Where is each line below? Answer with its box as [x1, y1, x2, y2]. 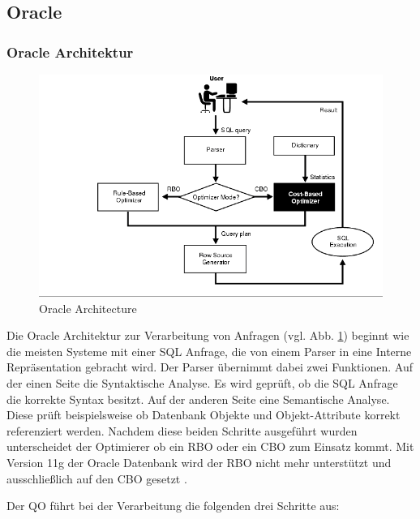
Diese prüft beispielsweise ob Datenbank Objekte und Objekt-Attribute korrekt [6, 406, 401, 423]
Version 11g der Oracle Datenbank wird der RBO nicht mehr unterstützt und [6, 453, 392, 470]
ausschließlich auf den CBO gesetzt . [6, 470, 187, 487]
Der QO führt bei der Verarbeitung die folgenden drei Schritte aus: [6, 497, 340, 514]
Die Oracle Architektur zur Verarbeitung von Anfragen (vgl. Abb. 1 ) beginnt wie [6, 327, 409, 344]
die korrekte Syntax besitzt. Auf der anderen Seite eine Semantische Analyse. [6, 390, 390, 407]
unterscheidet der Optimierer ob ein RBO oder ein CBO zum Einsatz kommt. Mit [6, 438, 414, 455]
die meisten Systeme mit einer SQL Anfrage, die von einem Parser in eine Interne [6, 342, 412, 359]
